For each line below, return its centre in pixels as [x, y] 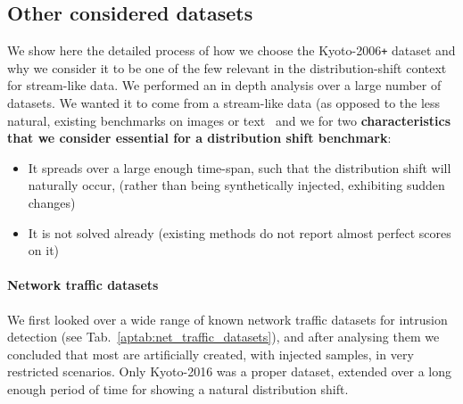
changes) [52, 203]
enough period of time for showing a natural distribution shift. [178, 388]
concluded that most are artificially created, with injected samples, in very [211, 354]
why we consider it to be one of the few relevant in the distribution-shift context [227, 67]
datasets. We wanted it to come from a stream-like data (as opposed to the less [224, 103]
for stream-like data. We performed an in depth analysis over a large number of [224, 85]
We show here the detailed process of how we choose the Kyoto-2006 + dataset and [231, 50]
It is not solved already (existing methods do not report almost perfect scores [240, 232]
